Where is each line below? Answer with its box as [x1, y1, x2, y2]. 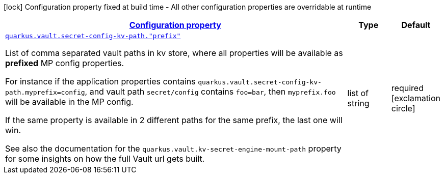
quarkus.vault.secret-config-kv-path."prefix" [5, 32, 181, 40]
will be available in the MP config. [5, 97, 134, 107]
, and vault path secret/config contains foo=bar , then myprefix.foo [85, 86, 336, 97]
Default [401, 20, 431, 30]
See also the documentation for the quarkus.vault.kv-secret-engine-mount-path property [5, 143, 342, 154]
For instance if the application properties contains [5, 76, 196, 86]
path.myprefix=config [5, 88, 85, 96]
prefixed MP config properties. [5, 58, 124, 68]
